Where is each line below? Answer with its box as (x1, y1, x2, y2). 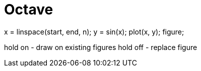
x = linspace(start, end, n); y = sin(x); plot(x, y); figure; (4, 27, 184, 36)
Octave (4, 1, 53, 18)
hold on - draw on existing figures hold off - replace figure (4, 42, 197, 51)
